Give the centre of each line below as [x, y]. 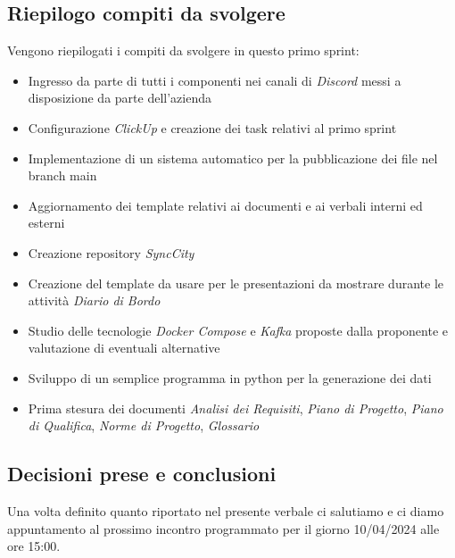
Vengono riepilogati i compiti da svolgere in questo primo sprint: [183, 50]
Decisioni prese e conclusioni [142, 474]
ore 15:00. [34, 546]
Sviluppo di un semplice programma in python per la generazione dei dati [230, 377]
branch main [62, 175]
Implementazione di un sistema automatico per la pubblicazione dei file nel [233, 158]
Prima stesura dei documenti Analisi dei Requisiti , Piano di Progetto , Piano [236, 408]
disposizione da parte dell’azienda [120, 98]
